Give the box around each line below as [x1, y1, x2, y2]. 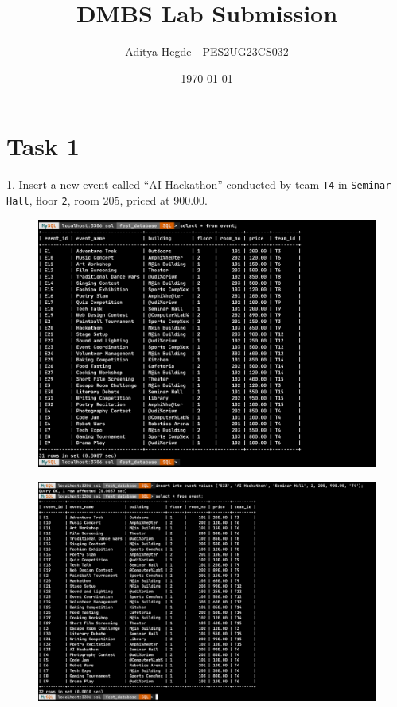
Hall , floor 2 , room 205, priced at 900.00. [6, 191, 208, 208]
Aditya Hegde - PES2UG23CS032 [125, 43, 289, 60]
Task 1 [6, 130, 80, 162]
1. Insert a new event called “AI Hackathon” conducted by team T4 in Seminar [6, 176, 391, 193]
